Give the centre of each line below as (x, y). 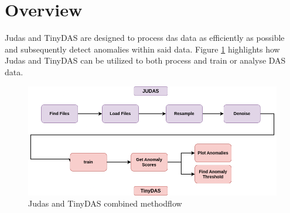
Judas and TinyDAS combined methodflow (105, 203)
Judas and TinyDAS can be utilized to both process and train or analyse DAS (145, 60)
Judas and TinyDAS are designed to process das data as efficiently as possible (145, 38)
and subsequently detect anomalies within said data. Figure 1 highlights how (142, 49)
